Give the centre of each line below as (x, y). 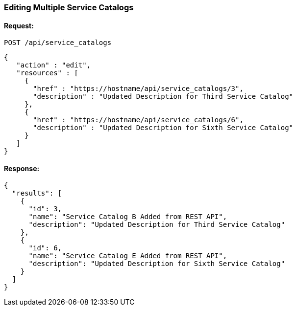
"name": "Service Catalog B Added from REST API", (128, 217)
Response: (22, 168)
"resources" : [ (47, 73)
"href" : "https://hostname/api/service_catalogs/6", (138, 120)
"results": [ (37, 193)
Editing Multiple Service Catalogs (69, 7)
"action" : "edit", (54, 65)
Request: (19, 25)
